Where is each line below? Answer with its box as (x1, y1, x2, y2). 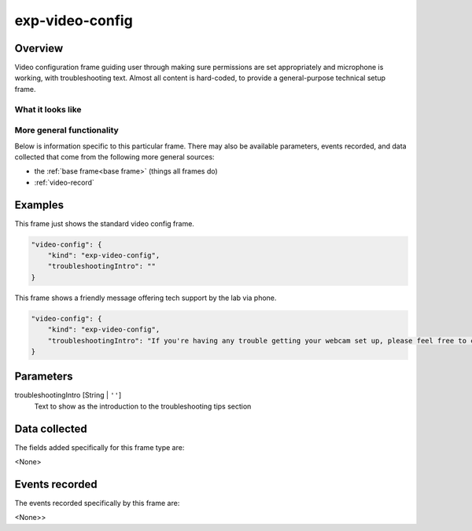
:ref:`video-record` (34, 178, 94, 187)
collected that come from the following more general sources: (14, 152, 216, 161)
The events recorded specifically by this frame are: (14, 499, 180, 508)
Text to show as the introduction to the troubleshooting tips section (34, 401, 252, 411)
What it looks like (14, 104, 82, 115)
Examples (14, 198, 65, 211)
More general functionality (14, 125, 120, 136)
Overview (14, 42, 64, 55)
